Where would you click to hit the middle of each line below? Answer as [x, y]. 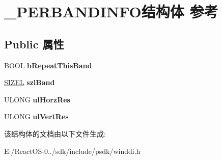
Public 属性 [34, 44]
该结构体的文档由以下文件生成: [55, 133]
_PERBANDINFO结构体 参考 [111, 11]
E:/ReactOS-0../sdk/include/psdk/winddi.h [72, 151]
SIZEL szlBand [30, 82]
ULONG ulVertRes [36, 116]
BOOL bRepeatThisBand [48, 65]
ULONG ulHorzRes [37, 99]
